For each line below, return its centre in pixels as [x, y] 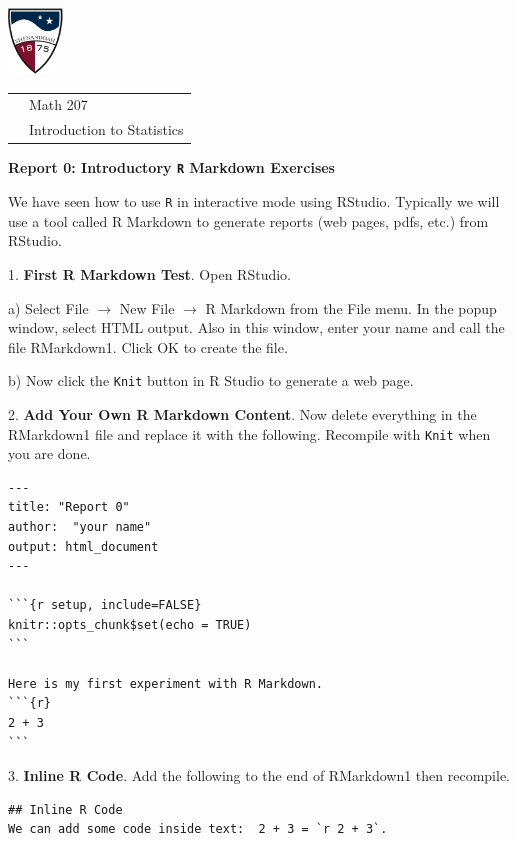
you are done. [49, 453]
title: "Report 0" [69, 507]
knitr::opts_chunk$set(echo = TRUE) [130, 624]
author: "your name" [80, 526]
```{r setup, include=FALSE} [105, 605]
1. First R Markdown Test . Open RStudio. [149, 273]
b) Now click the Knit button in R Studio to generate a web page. [211, 380]
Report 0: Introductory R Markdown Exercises [171, 167]
